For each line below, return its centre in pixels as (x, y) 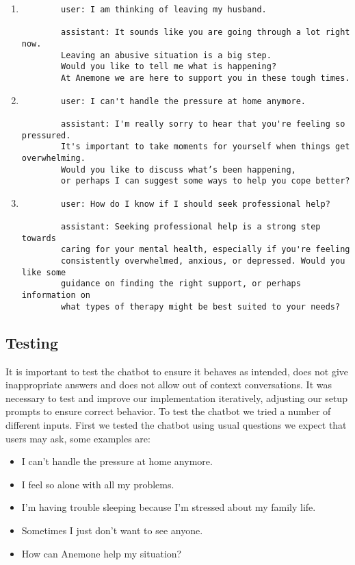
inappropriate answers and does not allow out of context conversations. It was (169, 385)
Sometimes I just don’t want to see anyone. (112, 530)
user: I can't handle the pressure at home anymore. (184, 101)
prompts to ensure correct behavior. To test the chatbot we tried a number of (168, 411)
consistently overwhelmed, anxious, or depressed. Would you (203, 261)
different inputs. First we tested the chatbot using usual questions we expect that (176, 424)
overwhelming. (53, 158)
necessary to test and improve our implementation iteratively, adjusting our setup (176, 398)
